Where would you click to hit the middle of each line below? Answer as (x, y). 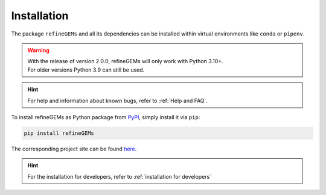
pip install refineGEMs (59, 133)
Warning (38, 50)
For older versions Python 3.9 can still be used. (86, 70)
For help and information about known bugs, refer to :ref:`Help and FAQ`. (118, 101)
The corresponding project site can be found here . (74, 149)
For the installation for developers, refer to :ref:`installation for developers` (119, 176)
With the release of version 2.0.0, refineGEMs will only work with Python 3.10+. (125, 61)
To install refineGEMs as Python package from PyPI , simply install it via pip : (106, 117)
